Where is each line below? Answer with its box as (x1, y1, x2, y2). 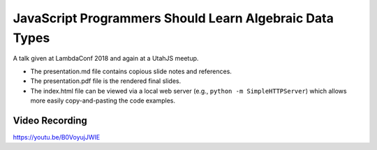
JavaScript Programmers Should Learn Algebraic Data (13, 10, 334, 26)
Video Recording (13, 114, 87, 126)
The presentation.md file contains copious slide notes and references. (30, 67, 232, 75)
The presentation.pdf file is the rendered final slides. (30, 77, 182, 85)
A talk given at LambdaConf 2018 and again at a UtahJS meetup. (13, 54, 199, 63)
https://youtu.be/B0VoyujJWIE (13, 133, 101, 141)
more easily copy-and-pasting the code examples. (30, 96, 176, 105)
